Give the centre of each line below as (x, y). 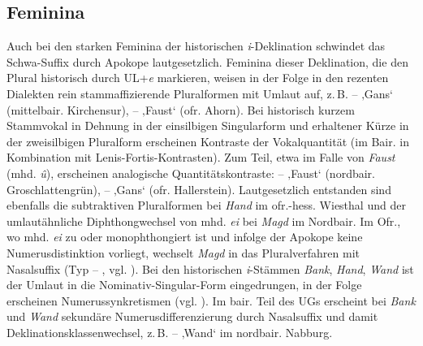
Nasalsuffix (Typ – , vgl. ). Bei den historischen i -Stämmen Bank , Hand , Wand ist (210, 268)
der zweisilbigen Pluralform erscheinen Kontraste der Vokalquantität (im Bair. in (208, 141)
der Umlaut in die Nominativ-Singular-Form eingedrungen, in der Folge (184, 285)
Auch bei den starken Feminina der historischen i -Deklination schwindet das (196, 46)
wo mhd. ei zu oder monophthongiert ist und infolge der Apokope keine (185, 237)
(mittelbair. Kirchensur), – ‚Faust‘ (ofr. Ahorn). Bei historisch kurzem (181, 109)
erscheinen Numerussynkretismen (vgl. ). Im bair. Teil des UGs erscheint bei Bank (211, 300)
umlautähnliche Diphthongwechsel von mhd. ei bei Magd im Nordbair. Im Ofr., (204, 221)
